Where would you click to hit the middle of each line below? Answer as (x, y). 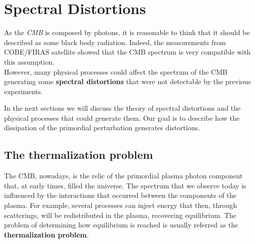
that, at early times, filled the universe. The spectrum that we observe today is (125, 185)
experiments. (24, 91)
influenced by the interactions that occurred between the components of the (120, 195)
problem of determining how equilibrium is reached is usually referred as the (121, 225)
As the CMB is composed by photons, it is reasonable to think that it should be (127, 32)
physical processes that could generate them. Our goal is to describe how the (122, 117)
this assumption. (29, 61)
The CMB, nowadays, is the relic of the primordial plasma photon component (123, 176)
